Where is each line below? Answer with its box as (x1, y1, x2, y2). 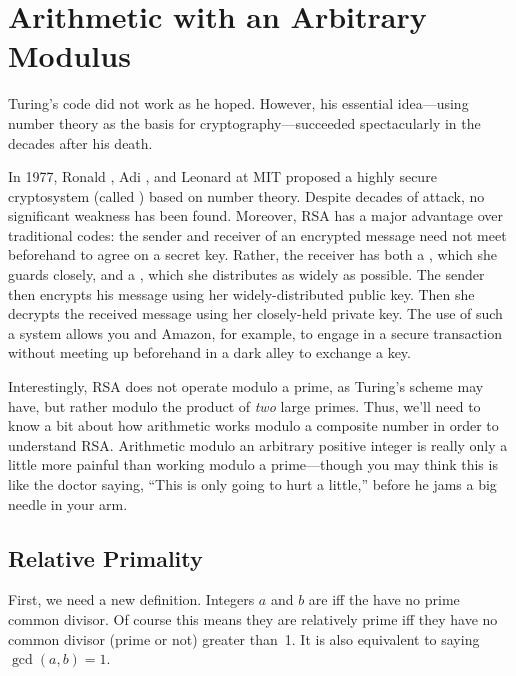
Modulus (8, 35, 131, 76)
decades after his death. (8, 132, 153, 153)
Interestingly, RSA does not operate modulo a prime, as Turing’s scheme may (8, 376, 484, 397)
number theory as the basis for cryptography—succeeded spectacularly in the (8, 112, 481, 133)
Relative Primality (8, 542, 203, 573)
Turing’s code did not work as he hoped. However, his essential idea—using (8, 93, 469, 114)
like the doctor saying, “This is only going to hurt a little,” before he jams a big (8, 474, 497, 494)
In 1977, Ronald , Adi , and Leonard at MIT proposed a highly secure (8, 166, 437, 187)
